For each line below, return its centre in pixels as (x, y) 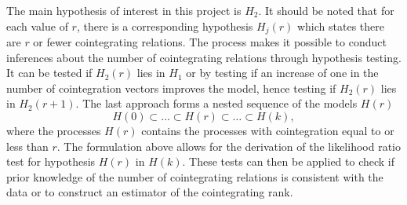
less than (27, 146)
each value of (37, 26)
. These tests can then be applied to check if (289, 161)
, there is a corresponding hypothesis (165, 26)
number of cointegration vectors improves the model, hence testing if (171, 88)
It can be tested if (49, 73)
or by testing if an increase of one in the (282, 73)
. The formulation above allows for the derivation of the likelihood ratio (229, 146)
